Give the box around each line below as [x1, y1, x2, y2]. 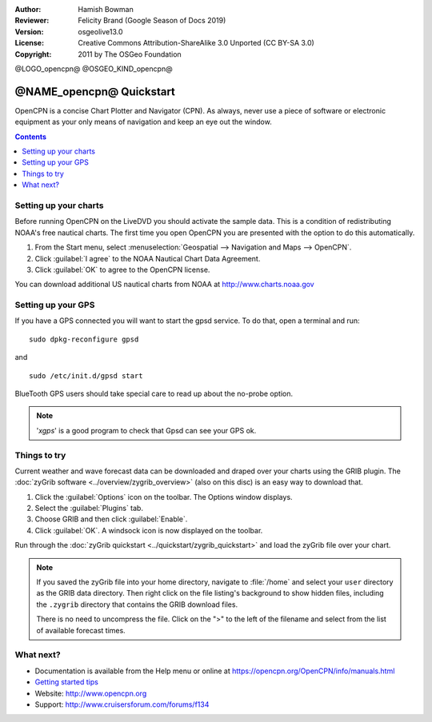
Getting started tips [34, 677, 99, 687]
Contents [14, 132, 47, 142]
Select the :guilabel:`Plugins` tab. [34, 504, 144, 513]
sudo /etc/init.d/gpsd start [29, 371, 143, 380]
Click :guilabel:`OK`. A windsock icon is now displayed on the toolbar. [34, 525, 263, 535]
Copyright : [14, 49, 52, 59]
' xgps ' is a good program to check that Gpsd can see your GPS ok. [36, 425, 257, 435]
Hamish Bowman [78, 5, 134, 14]
